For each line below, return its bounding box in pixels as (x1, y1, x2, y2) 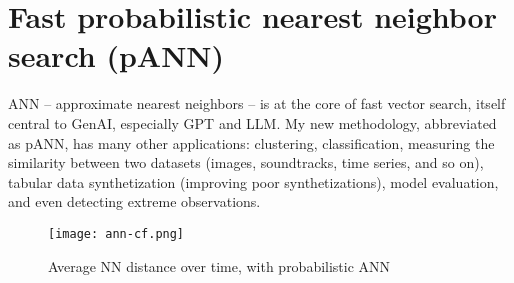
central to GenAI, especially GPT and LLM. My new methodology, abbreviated (8, 112, 497, 133)
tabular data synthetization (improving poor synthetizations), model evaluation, (8, 171, 499, 192)
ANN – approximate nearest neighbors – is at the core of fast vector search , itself (8, 93, 506, 114)
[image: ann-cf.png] (48, 226, 185, 241)
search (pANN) (8, 35, 225, 76)
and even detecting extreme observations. (8, 191, 261, 212)
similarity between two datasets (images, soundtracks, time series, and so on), (8, 152, 484, 173)
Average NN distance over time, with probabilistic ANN (48, 255, 391, 276)
